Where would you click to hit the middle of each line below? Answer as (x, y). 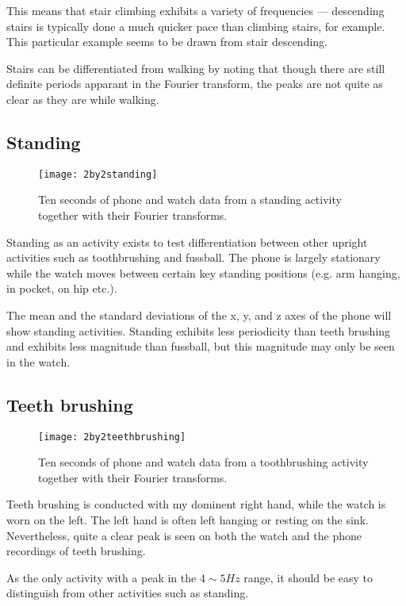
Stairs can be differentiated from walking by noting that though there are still (196, 68)
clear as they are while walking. (83, 99)
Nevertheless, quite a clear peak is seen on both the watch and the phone (184, 535)
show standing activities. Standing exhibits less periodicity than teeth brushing (199, 330)
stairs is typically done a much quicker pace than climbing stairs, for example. (196, 26)
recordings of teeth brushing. (76, 551)
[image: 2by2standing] (98, 174)
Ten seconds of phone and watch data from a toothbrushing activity (203, 462)
